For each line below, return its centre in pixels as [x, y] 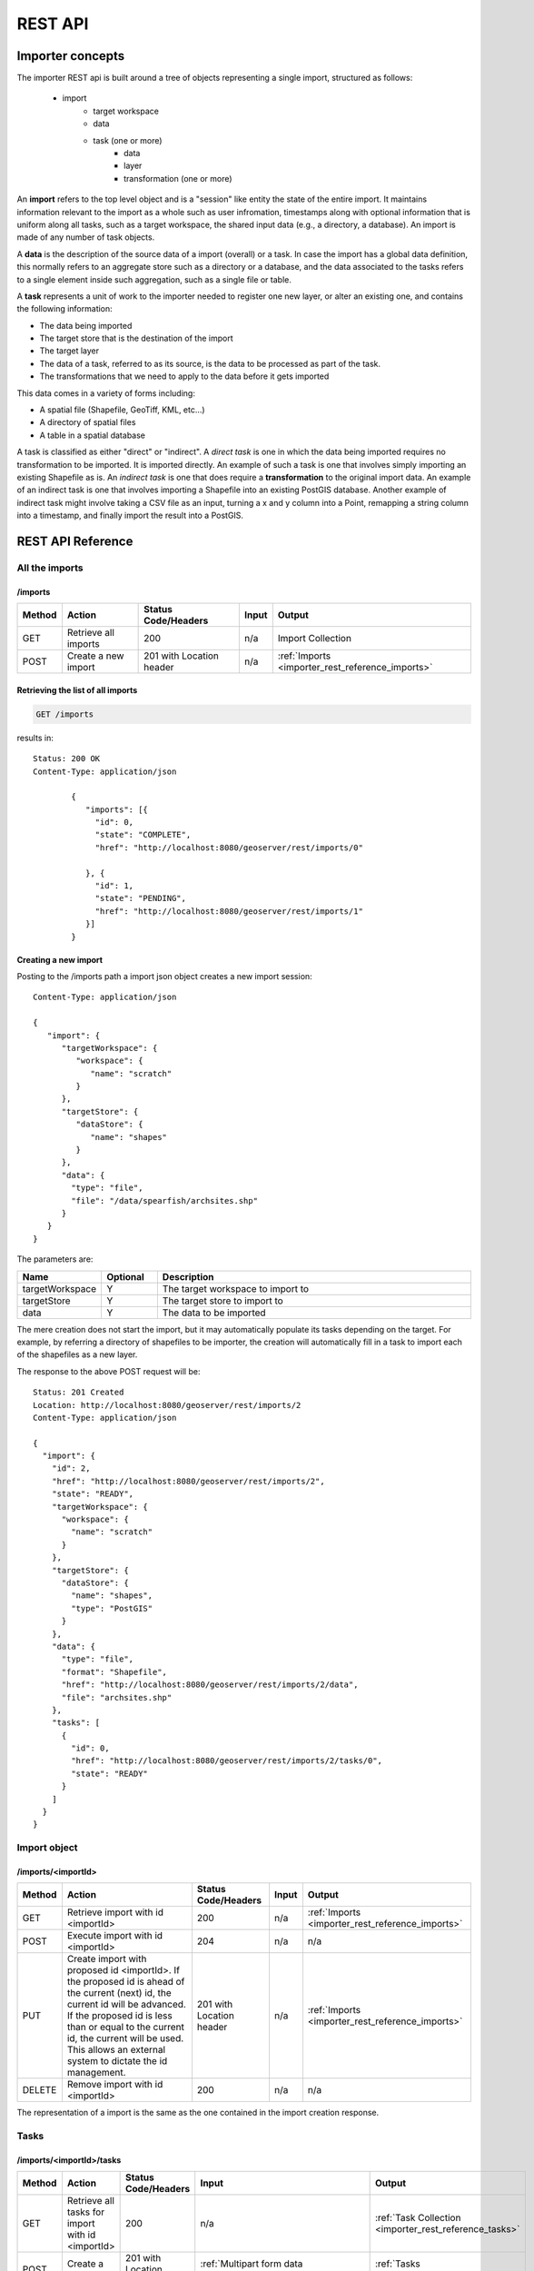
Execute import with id [115, 1936]
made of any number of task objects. [86, 237]
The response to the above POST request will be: [109, 1371]
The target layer [69, 351]
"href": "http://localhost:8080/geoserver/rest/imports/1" [229, 911]
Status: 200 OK [67, 759]
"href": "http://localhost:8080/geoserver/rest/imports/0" [229, 848]
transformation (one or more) [178, 178]
